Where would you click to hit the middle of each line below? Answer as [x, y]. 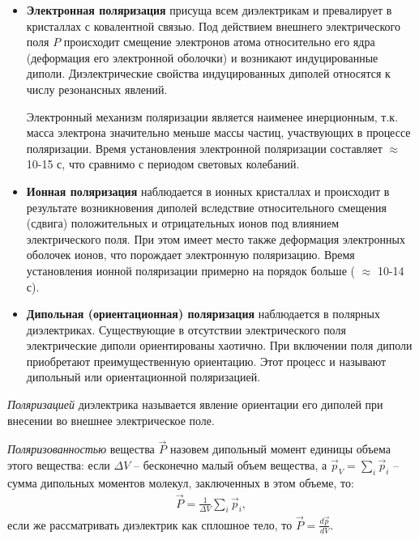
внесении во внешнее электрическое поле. [111, 420]
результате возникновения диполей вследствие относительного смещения [206, 207]
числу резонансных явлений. [97, 89]
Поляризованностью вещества [81, 449]
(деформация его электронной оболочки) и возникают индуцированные [202, 57]
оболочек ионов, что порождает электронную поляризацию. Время [190, 255]
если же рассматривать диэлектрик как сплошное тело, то [150, 524]
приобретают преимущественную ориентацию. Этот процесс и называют [206, 361]
